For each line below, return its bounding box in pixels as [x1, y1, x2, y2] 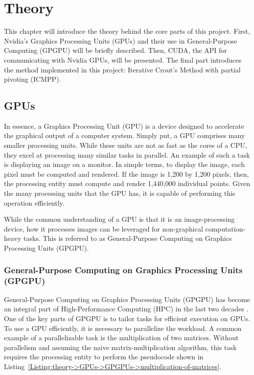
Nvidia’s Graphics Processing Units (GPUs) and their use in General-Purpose [4, 35, 237, 46]
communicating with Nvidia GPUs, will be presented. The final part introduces [4, 54, 242, 65]
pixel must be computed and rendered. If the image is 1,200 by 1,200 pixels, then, [4, 168, 249, 179]
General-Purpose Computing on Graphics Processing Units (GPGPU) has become [4, 294, 251, 304]
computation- [205, 223, 246, 234]
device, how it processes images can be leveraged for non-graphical [4, 223, 203, 234]
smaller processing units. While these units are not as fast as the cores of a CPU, [4, 140, 247, 150]
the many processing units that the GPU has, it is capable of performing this [4, 188, 235, 198]
